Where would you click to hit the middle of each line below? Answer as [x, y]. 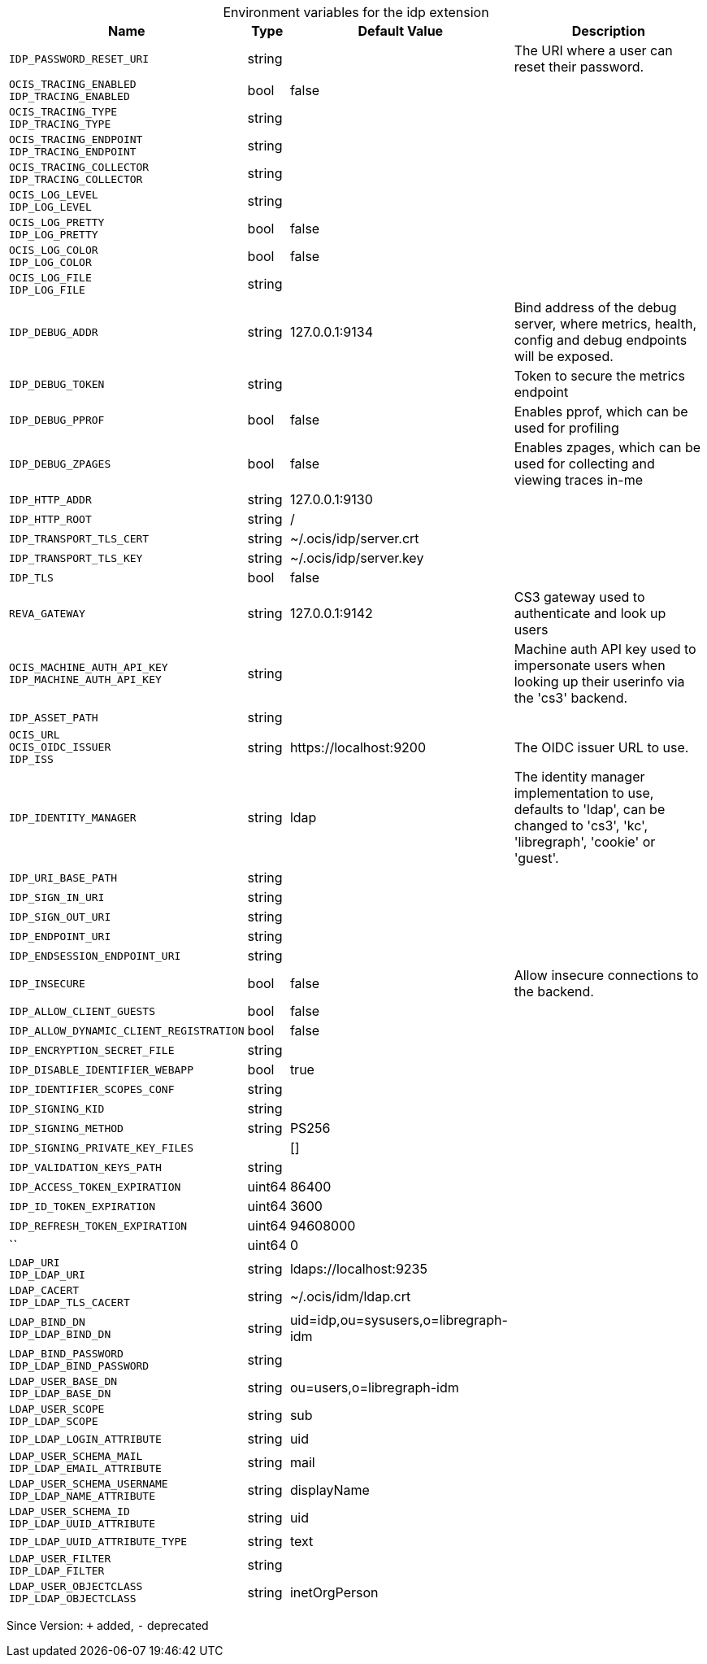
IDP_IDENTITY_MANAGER [73, 817]
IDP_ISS [31, 759]
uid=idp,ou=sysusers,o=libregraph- [399, 1320]
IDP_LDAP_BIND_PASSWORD [79, 1366]
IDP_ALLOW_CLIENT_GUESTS [82, 1011]
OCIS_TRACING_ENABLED [73, 84]
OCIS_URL [35, 735]
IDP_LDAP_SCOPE [54, 1421]
